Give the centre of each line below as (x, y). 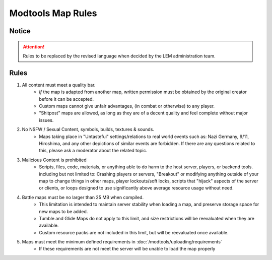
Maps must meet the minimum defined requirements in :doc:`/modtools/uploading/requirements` (122, 242)
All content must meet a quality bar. (59, 85)
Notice (20, 31)
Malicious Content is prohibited (54, 160)
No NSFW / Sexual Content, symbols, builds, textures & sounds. (88, 129)
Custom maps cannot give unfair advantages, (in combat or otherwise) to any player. (127, 106)
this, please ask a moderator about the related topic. (93, 151)
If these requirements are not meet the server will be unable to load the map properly (127, 249)
